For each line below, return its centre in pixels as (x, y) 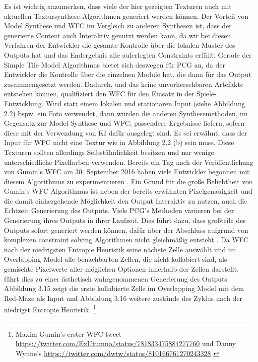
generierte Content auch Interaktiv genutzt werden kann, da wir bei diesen (118, 35)
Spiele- (207, 94)
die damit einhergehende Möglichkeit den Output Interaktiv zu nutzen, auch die (126, 200)
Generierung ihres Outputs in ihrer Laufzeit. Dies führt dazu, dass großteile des (125, 220)
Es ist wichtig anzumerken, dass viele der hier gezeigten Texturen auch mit (118, 6)
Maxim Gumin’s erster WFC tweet (69, 333)
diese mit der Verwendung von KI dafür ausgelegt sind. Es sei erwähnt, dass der (126, 132)
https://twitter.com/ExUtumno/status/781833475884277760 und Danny (126, 343)
